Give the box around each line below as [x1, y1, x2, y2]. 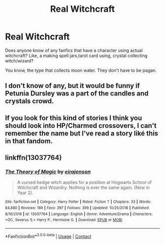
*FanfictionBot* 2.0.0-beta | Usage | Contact [5, 233, 92, 239]
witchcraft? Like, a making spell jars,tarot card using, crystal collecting [5, 53, 148, 59]
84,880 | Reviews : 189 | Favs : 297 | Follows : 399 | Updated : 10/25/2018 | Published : [5, 206, 150, 211]
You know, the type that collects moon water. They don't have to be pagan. [5, 67, 157, 73]
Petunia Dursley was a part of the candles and [5, 90, 149, 98]
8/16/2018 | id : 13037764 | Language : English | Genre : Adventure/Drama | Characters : [5, 212, 153, 216]
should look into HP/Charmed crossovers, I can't [5, 122, 157, 130]
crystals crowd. [5, 97, 54, 105]
